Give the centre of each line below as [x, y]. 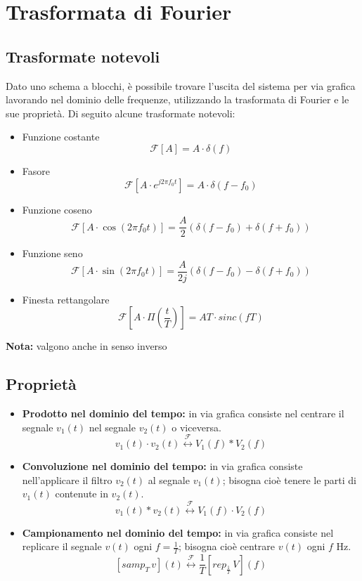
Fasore [36, 170]
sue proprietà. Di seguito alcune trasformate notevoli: [121, 113]
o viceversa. [196, 427]
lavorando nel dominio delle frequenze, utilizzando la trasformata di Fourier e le [177, 99]
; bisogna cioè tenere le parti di [289, 479]
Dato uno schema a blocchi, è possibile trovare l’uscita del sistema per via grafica [181, 85]
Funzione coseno [57, 209]
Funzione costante [61, 137]
